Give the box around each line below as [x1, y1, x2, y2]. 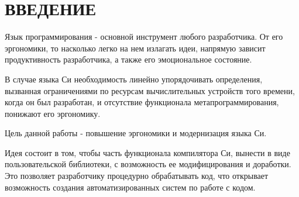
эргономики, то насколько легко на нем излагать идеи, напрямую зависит [5, 42, 266, 54]
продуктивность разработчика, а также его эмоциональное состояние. [5, 53, 252, 65]
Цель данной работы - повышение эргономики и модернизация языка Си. [5, 127, 267, 139]
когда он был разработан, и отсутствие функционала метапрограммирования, [5, 96, 279, 108]
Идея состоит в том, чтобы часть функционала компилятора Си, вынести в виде [5, 146, 290, 158]
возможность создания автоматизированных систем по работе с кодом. [5, 181, 256, 193]
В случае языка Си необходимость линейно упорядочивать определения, [5, 72, 263, 85]
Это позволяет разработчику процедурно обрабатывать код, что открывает [5, 170, 269, 182]
